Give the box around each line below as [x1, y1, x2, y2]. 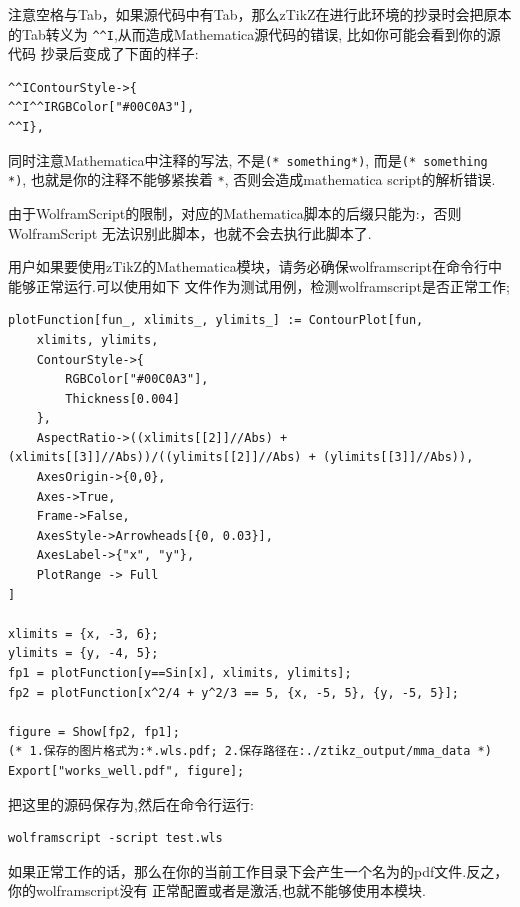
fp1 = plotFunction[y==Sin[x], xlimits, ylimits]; [8, 666, 352, 680]
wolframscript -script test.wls [8, 831, 223, 846]
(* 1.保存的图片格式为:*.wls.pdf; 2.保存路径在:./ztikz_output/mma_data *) [8, 744, 492, 759]
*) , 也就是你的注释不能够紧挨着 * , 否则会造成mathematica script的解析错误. [8, 169, 496, 190]
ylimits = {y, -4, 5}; [8, 646, 159, 661]
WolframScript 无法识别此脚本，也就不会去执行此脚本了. [8, 222, 372, 243]
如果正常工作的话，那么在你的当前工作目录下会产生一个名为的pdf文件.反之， [8, 860, 509, 881]
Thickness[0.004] [65, 391, 180, 406]
